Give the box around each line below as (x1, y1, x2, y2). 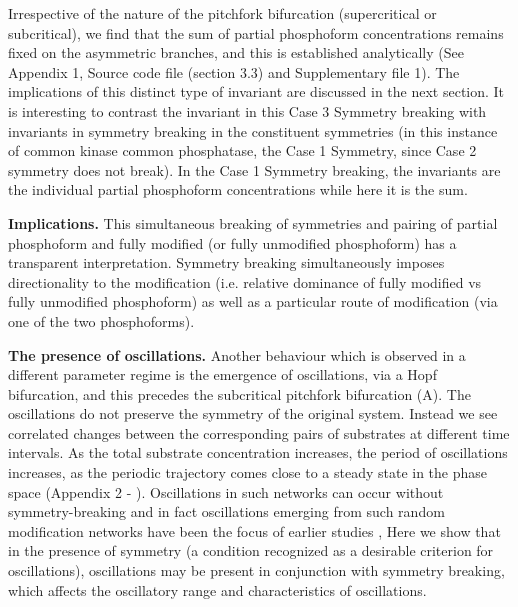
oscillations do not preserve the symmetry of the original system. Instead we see (8, 403, 498, 424)
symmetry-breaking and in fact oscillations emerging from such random (8, 501, 445, 522)
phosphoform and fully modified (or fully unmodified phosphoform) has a (8, 232, 457, 253)
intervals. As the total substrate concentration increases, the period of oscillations (8, 442, 508, 463)
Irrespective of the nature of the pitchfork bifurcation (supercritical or (8, 3, 437, 23)
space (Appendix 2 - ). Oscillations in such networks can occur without (8, 481, 444, 502)
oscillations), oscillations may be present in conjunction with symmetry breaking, (8, 560, 505, 581)
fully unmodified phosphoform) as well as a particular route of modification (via (8, 291, 498, 312)
